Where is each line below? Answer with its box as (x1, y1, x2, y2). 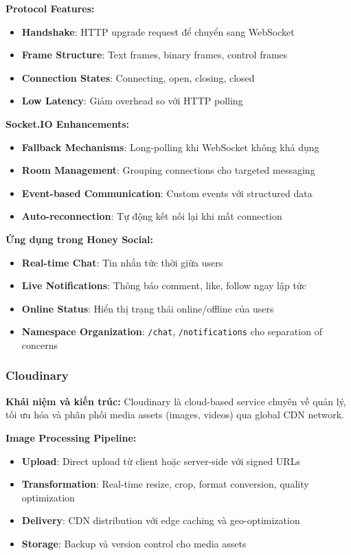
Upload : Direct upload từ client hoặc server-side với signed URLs (21, 453, 300, 468)
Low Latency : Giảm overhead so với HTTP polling (21, 93, 243, 108)
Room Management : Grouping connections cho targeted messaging (21, 163, 315, 177)
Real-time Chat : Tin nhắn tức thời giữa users (21, 255, 223, 269)
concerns (21, 337, 58, 352)
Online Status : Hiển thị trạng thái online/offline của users (21, 301, 274, 315)
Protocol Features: (5, 1, 95, 15)
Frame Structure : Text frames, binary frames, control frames (21, 47, 288, 62)
